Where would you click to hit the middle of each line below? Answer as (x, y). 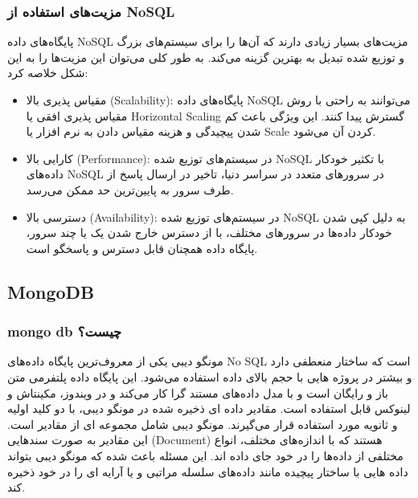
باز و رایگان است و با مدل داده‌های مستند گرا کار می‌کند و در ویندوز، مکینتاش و (198, 392)
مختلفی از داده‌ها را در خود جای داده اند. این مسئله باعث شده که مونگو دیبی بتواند (205, 455)
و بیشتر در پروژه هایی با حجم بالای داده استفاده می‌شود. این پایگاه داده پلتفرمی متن (210, 376)
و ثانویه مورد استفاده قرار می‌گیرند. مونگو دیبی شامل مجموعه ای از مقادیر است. (203, 424)
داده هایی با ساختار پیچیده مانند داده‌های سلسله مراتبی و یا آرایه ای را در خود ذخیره (208, 471)
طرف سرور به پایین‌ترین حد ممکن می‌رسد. (130, 189)
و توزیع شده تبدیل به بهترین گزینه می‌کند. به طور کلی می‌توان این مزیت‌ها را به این (206, 57)
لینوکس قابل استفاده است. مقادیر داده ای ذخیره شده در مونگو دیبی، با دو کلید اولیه (209, 408)
